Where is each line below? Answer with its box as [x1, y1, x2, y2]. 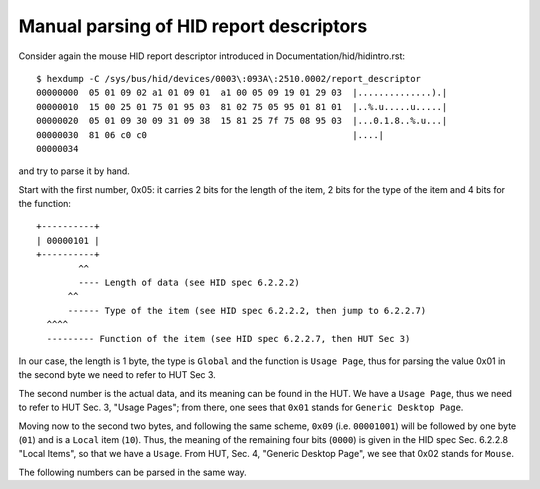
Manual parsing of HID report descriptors [18, 15, 368, 37]
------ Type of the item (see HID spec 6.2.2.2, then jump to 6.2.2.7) [67, 305, 427, 316]
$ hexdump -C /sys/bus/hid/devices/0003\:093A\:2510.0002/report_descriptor [36, 73, 422, 84]
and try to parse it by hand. [18, 165, 130, 177]
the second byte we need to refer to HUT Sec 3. [18, 369, 217, 381]
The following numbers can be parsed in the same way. [18, 466, 247, 478]
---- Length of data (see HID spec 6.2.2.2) [78, 277, 300, 289]
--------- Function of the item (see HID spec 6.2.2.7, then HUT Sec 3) [46, 333, 411, 344]
